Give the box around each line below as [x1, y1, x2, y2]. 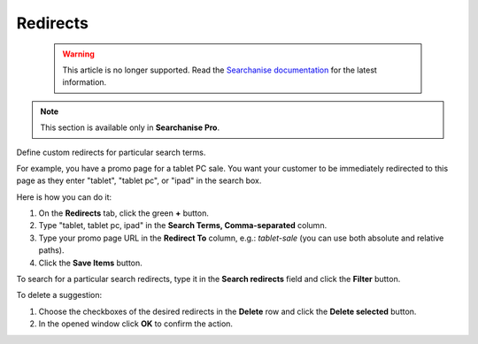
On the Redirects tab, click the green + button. [38, 208, 210, 218]
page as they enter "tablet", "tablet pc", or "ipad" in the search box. [16, 175, 262, 186]
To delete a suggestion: [16, 290, 102, 301]
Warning [62, 49, 95, 59]
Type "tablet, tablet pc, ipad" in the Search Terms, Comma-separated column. [38, 220, 328, 231]
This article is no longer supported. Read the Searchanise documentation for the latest [62, 65, 378, 75]
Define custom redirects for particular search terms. [16, 147, 206, 157]
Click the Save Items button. [38, 257, 143, 268]
